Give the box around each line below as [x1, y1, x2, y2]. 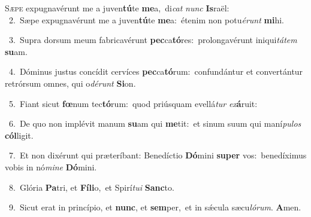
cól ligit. [5, 129, 34, 141]
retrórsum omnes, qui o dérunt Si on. [5, 77, 136, 89]
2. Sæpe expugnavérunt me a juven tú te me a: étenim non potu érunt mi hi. [8, 13, 284, 26]
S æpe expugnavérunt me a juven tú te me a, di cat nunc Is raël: [5, 2, 230, 14]
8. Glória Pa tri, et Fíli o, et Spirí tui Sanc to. [8, 181, 174, 193]
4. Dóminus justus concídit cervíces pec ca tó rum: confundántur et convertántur [8, 65, 303, 78]
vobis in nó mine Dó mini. [5, 160, 97, 173]
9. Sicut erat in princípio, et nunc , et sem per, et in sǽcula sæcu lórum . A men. [8, 201, 301, 213]
